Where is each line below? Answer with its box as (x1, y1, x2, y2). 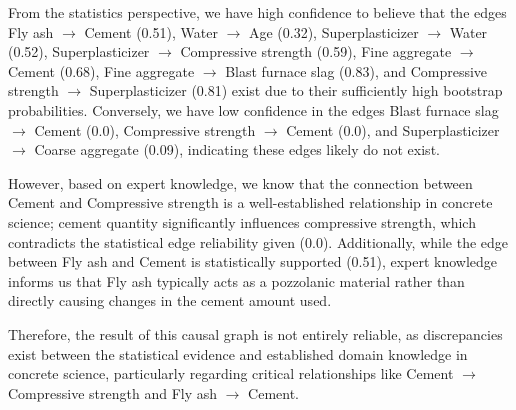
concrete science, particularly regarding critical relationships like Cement (8, 363, 454, 384)
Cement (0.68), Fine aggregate (8, 60, 195, 81)
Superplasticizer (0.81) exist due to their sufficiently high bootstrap (89, 80, 503, 101)
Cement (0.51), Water (84, 21, 218, 42)
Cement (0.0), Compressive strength (34, 119, 256, 140)
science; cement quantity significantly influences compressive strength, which (8, 211, 476, 232)
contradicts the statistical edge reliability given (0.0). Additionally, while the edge (8, 231, 509, 252)
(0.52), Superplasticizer (8, 41, 150, 62)
